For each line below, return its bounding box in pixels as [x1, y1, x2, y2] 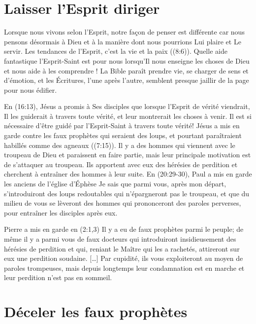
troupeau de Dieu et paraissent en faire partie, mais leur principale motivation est [4, 149, 251, 160]
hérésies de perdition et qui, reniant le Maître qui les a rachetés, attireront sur [4, 243, 240, 253]
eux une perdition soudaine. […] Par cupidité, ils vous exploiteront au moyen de [4, 253, 243, 263]
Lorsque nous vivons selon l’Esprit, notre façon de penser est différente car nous [4, 27, 245, 37]
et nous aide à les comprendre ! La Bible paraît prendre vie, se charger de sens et [4, 65, 249, 75]
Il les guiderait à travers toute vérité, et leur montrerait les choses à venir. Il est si [4, 110, 252, 121]
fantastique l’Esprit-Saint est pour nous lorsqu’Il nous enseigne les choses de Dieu [4, 55, 250, 66]
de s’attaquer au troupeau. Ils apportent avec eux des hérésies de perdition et [4, 159, 238, 169]
